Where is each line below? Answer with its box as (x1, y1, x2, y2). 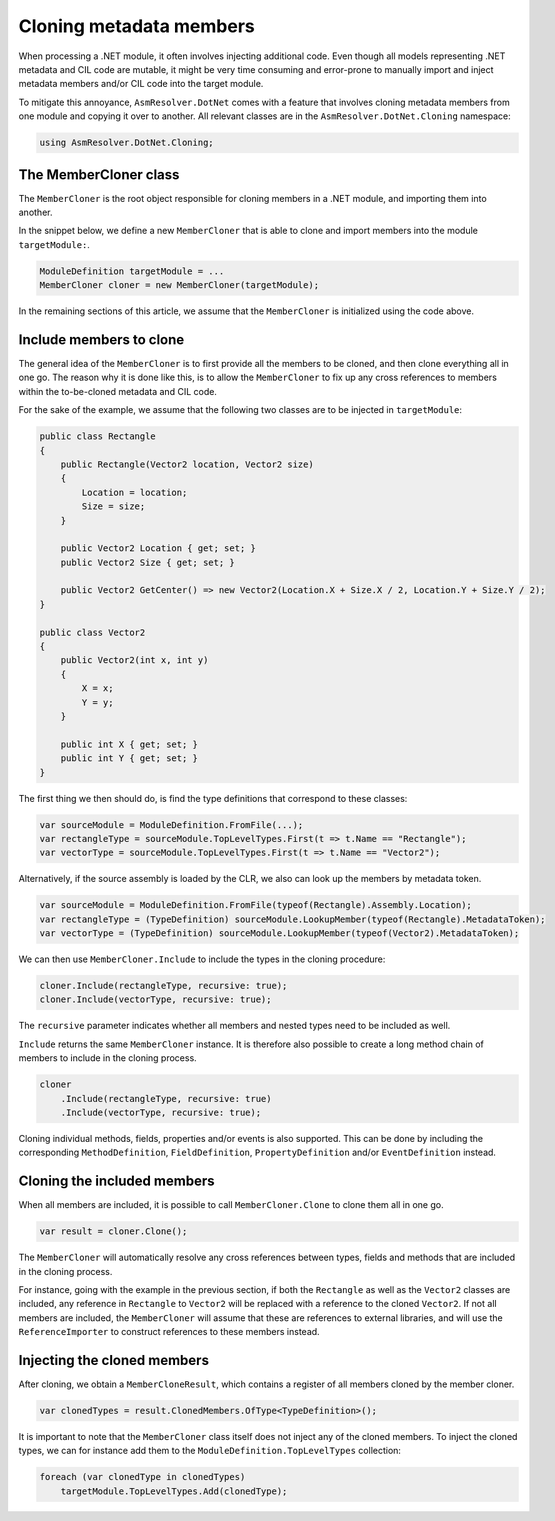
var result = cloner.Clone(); (39, 1226, 188, 1237)
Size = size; (81, 501, 146, 512)
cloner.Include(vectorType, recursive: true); (39, 994, 272, 1005)
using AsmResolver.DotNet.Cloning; (39, 137, 214, 149)
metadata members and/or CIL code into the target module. (18, 78, 264, 90)
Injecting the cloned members (18, 1351, 210, 1369)
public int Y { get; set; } (60, 753, 199, 764)
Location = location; (81, 486, 188, 498)
